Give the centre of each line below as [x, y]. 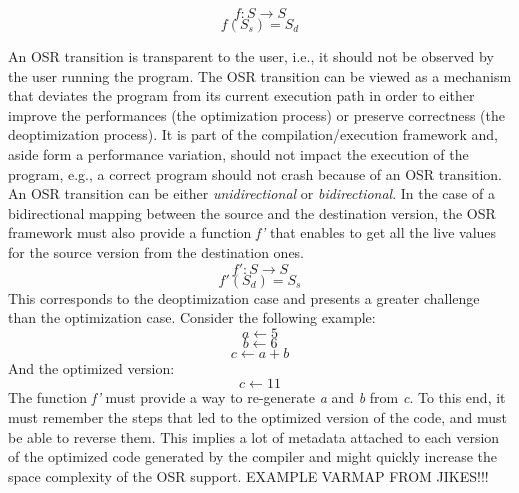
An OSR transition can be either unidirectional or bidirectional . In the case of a [251, 193]
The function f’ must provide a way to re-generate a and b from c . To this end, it [257, 397]
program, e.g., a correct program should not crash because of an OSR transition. [255, 173]
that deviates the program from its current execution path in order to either [241, 95]
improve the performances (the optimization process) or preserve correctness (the [256, 114]
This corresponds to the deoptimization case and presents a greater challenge [244, 297]
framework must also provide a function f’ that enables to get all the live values [252, 232]
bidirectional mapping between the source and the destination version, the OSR [252, 212]
